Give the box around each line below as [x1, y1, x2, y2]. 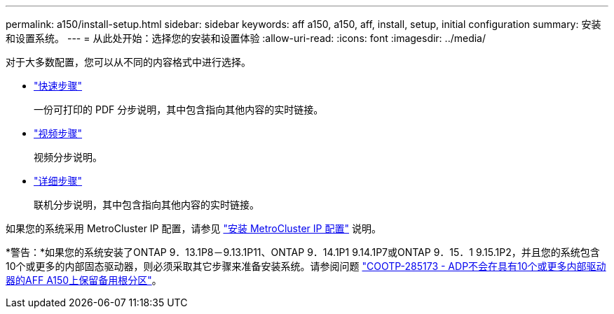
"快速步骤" [34, 80, 83, 92]
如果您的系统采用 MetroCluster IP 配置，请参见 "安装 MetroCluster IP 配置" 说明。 [6, 222, 381, 234]
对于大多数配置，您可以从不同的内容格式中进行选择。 [6, 56, 251, 68]
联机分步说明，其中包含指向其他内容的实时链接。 [34, 199, 259, 210]
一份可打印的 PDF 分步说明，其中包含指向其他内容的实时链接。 [34, 104, 324, 115]
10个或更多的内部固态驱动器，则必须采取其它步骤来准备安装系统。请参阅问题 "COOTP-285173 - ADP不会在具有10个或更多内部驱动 [6, 260, 606, 272]
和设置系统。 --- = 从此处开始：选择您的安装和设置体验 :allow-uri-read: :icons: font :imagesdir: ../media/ [6, 32, 486, 44]
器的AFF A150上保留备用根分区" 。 [6, 274, 162, 286]
